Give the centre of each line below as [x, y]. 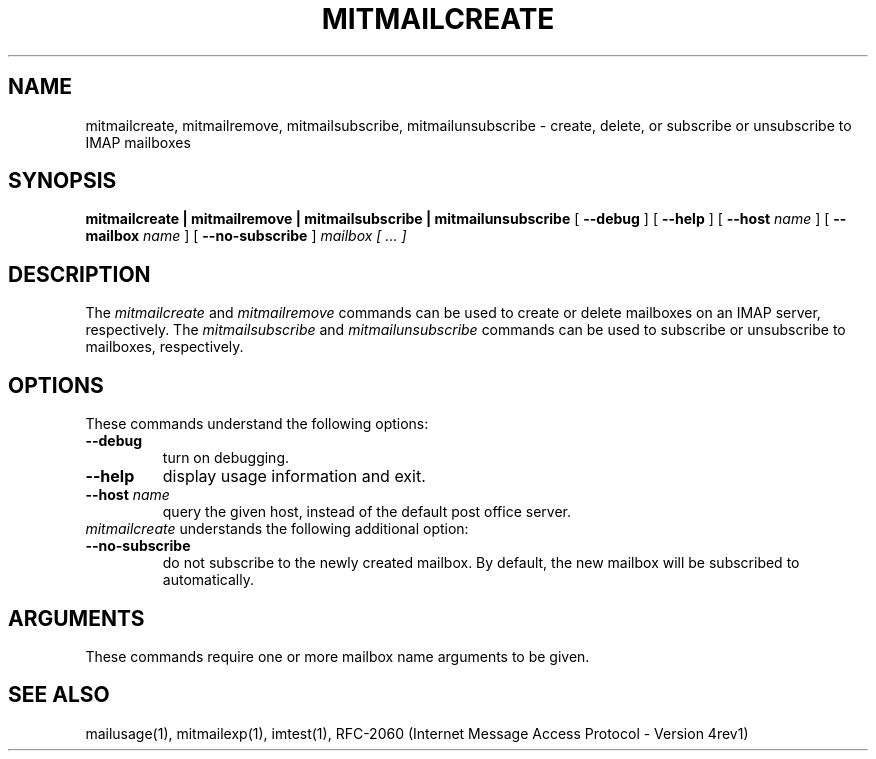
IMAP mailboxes [138, 142]
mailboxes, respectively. [164, 347]
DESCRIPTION [79, 274]
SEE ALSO [59, 695]
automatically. [208, 580]
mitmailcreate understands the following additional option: [277, 529]
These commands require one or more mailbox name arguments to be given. [337, 656]
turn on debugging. [225, 458]
